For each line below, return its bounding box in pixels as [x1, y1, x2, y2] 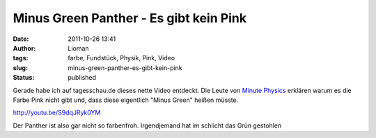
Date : [13, 35, 29, 43]
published [68, 74, 97, 82]
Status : [13, 74, 35, 82]
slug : [13, 63, 28, 72]
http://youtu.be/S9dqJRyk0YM [13, 108, 101, 117]
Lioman [68, 44, 90, 52]
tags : [13, 54, 29, 62]
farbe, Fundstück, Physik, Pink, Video [68, 54, 175, 62]
